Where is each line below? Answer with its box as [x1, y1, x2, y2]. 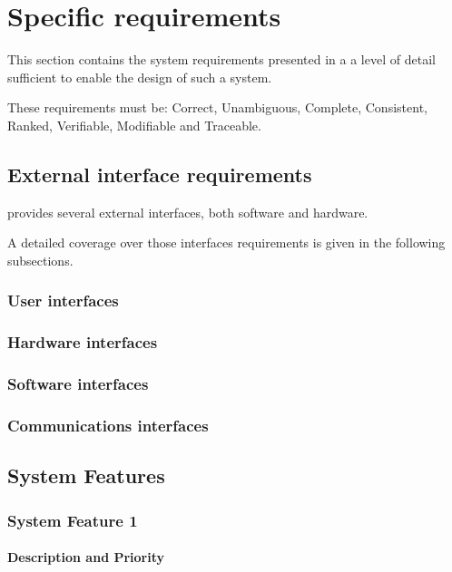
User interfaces [7, 289, 119, 312]
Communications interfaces [7, 413, 209, 436]
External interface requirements [7, 160, 312, 188]
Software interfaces [7, 373, 149, 395]
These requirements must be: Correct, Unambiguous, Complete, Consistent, [7, 98, 427, 117]
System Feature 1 [7, 509, 138, 531]
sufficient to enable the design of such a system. [7, 67, 272, 86]
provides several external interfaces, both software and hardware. [7, 202, 368, 221]
